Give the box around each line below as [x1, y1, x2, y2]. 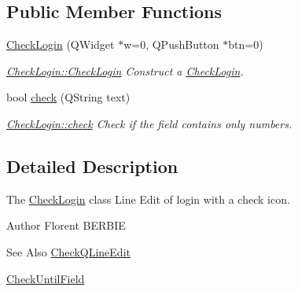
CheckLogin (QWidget [6, 36, 115, 53]
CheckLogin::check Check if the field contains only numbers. [6, 115, 292, 131]
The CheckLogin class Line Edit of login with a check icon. [6, 190, 290, 207]
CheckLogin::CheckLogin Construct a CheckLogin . [6, 62, 244, 79]
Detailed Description [6, 153, 178, 178]
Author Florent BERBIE [6, 217, 126, 234]
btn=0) [228, 36, 263, 53]
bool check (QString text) [6, 89, 131, 105]
